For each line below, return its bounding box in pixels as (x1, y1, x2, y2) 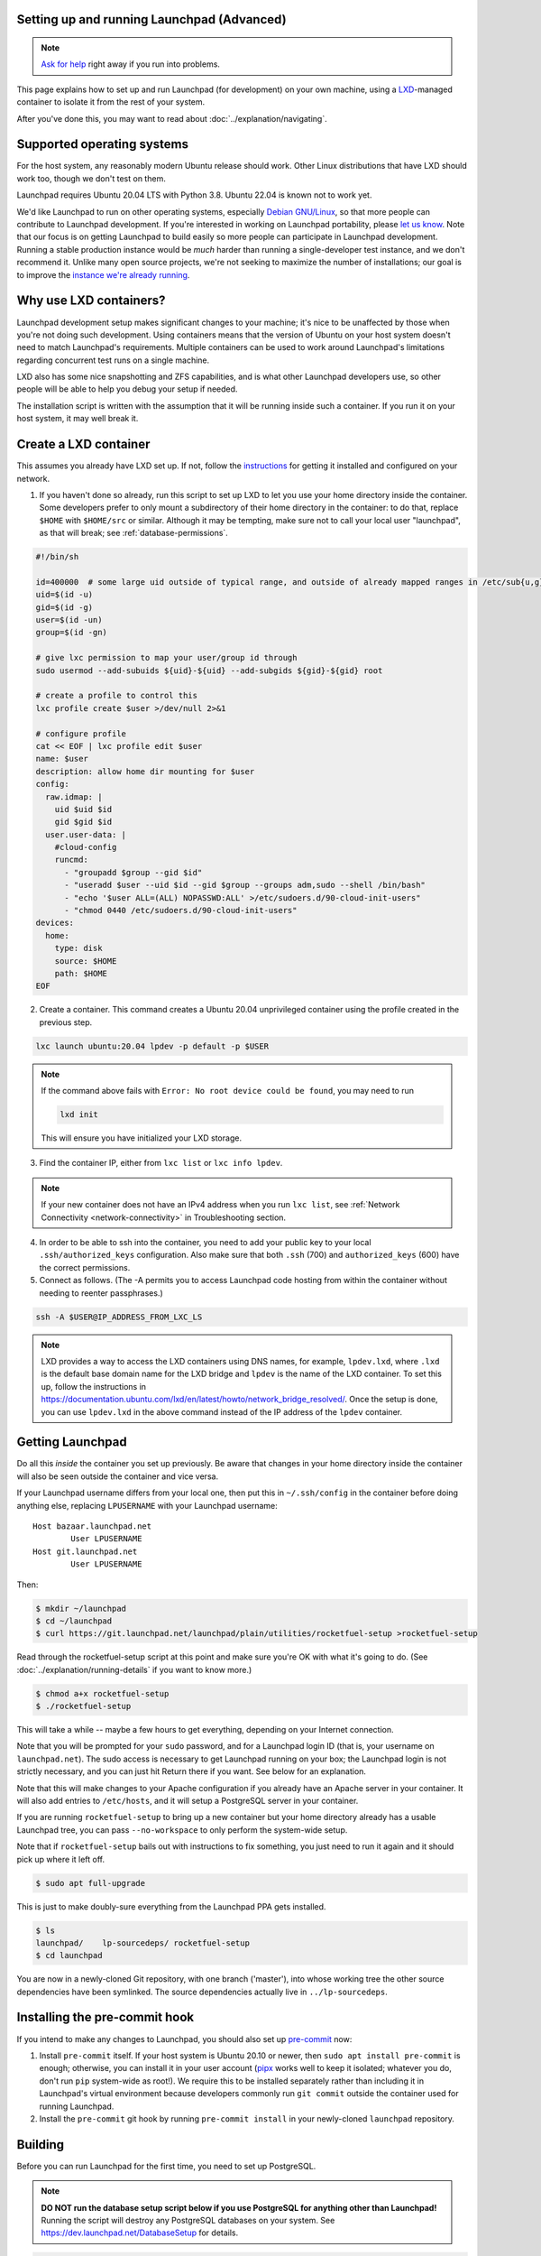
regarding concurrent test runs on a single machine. (16, 355, 210, 365)
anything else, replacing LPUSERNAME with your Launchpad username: (16, 1500, 279, 1511)
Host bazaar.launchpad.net (32, 1521, 152, 1531)
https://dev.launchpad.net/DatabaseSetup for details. (41, 2227, 239, 2238)
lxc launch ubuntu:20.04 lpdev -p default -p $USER (35, 1040, 270, 1051)
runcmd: (54, 855, 89, 865)
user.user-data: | (45, 829, 126, 839)
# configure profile (35, 728, 126, 739)
